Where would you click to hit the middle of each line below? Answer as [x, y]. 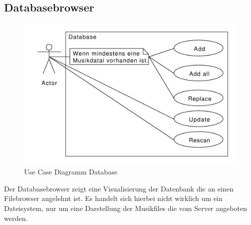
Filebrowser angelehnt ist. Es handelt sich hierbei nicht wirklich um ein [113, 198]
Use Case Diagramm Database [71, 172]
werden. [16, 218]
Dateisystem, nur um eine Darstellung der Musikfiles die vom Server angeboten [126, 208]
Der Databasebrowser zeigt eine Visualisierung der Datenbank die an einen [119, 188]
